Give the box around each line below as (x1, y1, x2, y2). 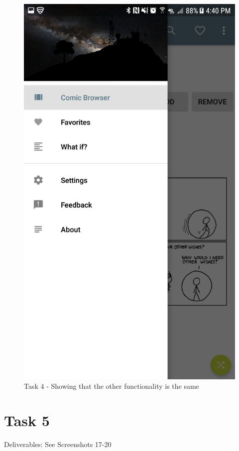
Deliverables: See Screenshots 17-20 (4, 439, 112, 450)
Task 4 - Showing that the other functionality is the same (24, 381, 199, 391)
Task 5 (4, 410, 50, 431)
